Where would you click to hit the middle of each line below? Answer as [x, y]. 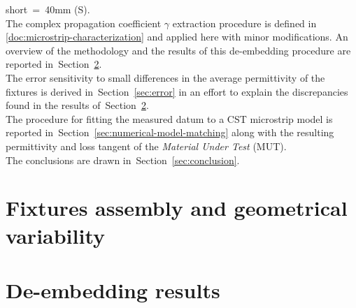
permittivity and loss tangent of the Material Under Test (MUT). [146, 146]
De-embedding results [113, 289]
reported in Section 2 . [54, 64]
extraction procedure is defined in [244, 23]
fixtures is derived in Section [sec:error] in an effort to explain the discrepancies [177, 91]
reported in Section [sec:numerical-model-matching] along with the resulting [170, 132]
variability [56, 235]
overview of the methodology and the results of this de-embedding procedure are [178, 50]
